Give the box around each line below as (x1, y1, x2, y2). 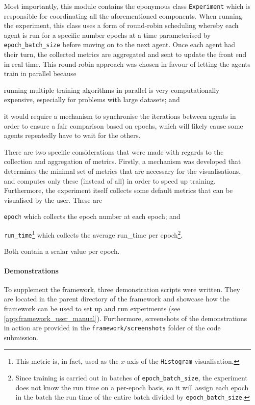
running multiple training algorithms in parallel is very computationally (4, 84, 220, 95)
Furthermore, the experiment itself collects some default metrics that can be (4, 185, 233, 195)
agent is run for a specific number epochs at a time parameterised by (4, 29, 211, 40)
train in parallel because (4, 68, 76, 79)
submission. (4, 332, 39, 342)
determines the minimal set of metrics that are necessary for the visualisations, (4, 166, 241, 176)
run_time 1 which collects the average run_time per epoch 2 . (4, 228, 183, 240)
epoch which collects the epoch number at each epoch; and (4, 211, 180, 221)
